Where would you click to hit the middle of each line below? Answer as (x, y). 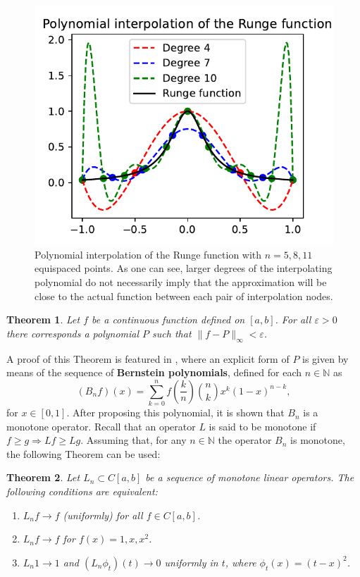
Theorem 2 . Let (43, 477)
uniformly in (191, 562)
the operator (245, 440)
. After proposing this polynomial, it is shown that (175, 412)
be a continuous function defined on (168, 319)
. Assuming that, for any (134, 440)
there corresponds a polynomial (73, 333)
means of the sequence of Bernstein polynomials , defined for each (154, 372)
